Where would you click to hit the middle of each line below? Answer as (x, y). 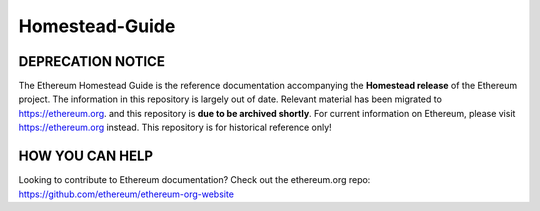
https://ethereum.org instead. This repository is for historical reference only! (175, 127)
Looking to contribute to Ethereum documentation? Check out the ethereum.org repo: (194, 180)
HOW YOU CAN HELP (86, 156)
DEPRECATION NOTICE (91, 61)
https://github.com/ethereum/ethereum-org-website (126, 194)
